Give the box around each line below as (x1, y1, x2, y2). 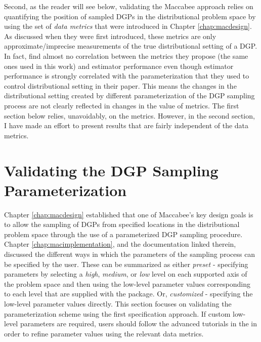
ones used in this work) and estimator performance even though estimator (4, 60, 234, 71)
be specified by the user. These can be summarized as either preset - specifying (4, 258, 248, 269)
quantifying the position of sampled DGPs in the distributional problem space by (4, 11, 256, 21)
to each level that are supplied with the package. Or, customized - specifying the (4, 288, 253, 299)
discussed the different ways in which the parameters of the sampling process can (4, 249, 255, 259)
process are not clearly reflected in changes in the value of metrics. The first (4, 100, 239, 110)
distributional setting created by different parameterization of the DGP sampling (4, 90, 255, 101)
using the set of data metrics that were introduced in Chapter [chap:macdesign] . (4, 21, 252, 31)
